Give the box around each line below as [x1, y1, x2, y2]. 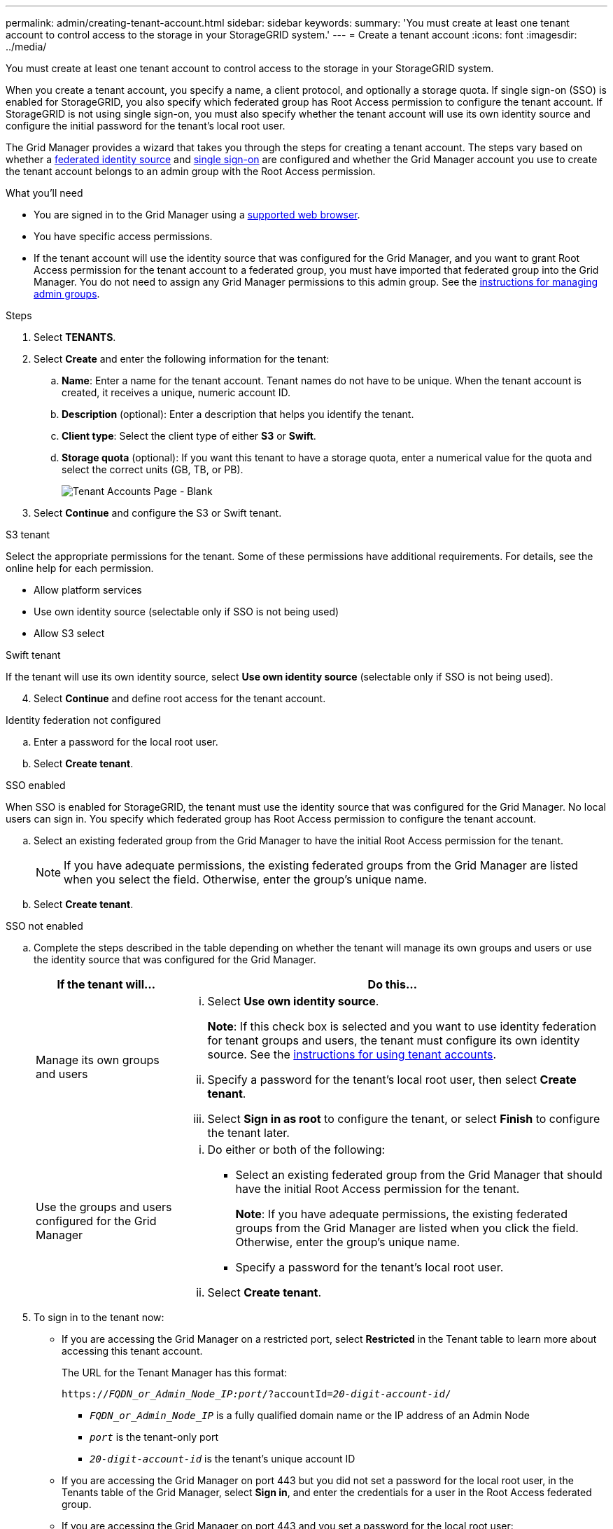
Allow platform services [34, 584, 142, 596]
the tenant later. [207, 1126, 290, 1140]
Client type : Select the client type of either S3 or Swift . [62, 430, 316, 442]
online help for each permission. [6, 562, 154, 574]
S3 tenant [6, 529, 50, 540]
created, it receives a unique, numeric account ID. [62, 386, 291, 398]
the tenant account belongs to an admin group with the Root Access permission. [6, 165, 376, 177]
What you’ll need [6, 187, 83, 199]
